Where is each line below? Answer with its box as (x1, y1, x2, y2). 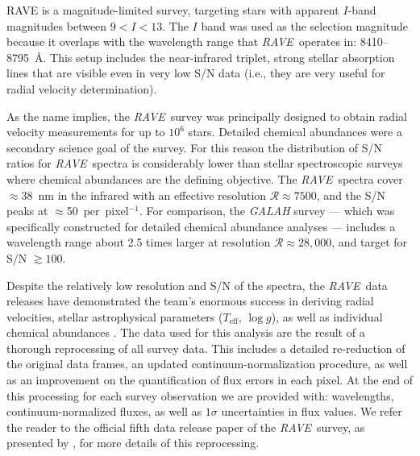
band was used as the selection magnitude (201, 17, 409, 34)
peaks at (6, 202, 48, 219)
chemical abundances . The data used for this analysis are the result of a (6, 324, 365, 341)
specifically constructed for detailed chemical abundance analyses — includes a (6, 218, 396, 234)
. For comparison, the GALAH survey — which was (139, 202, 395, 219)
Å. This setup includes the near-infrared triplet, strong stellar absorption (34, 48, 395, 65)
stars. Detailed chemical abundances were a (188, 123, 402, 140)
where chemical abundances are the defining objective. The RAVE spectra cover (6, 170, 403, 187)
